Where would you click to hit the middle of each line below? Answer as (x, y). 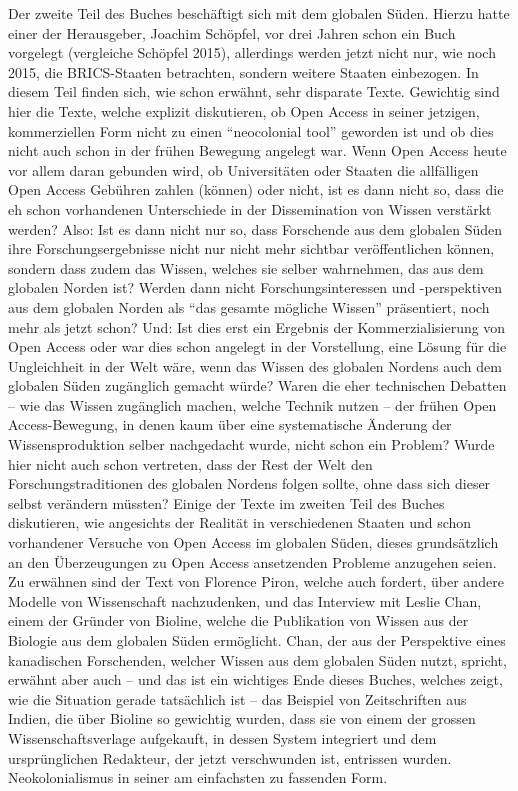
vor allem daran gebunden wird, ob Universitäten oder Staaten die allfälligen (243, 169)
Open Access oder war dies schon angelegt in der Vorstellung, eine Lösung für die (257, 346)
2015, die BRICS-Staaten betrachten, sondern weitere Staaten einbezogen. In (243, 71)
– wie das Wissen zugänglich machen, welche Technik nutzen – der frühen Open (252, 404)
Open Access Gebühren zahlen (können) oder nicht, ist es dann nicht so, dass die (256, 189)
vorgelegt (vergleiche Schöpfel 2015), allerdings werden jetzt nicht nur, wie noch (252, 52)
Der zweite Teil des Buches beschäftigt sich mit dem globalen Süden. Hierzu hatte (259, 13)
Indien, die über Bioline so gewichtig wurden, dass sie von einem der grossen (242, 718)
